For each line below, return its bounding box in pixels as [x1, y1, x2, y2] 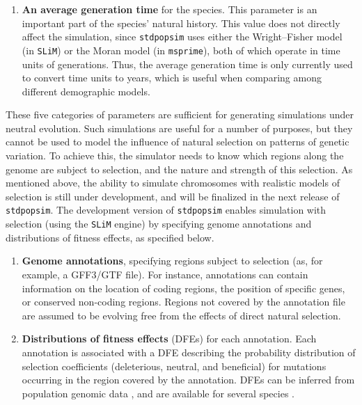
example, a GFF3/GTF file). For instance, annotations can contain [22, 267, 308, 281]
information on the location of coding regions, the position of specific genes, [22, 280, 345, 295]
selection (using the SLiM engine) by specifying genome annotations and [6, 216, 312, 231]
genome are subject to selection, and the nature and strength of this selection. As [6, 161, 353, 176]
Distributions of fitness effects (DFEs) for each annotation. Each [22, 331, 317, 346]
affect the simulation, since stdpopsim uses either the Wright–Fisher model [22, 29, 343, 44]
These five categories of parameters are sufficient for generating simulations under [6, 107, 354, 122]
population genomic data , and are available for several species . [22, 386, 294, 400]
